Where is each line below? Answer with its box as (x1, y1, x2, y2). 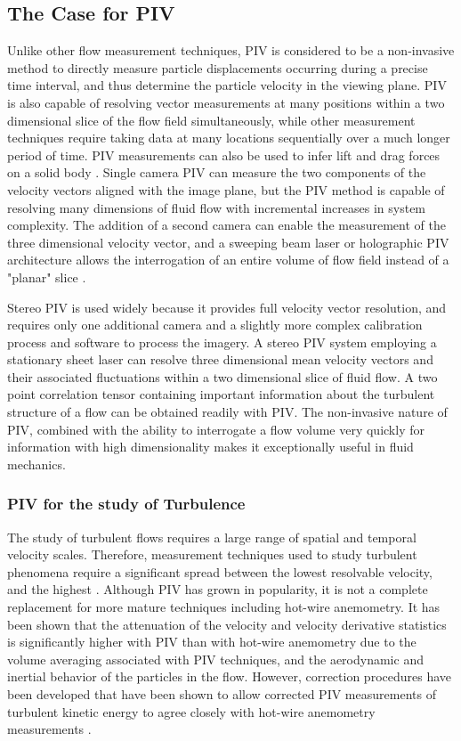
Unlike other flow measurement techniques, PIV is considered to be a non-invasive (7, 41, 455, 60)
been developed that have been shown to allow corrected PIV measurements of (7, 685, 436, 704)
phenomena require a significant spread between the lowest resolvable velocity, (7, 562, 433, 581)
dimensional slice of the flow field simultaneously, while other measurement (7, 110, 416, 129)
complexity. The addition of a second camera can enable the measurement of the (7, 216, 446, 234)
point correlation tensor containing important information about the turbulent (7, 385, 435, 403)
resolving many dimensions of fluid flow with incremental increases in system (7, 198, 426, 216)
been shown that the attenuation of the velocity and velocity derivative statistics (7, 615, 447, 633)
